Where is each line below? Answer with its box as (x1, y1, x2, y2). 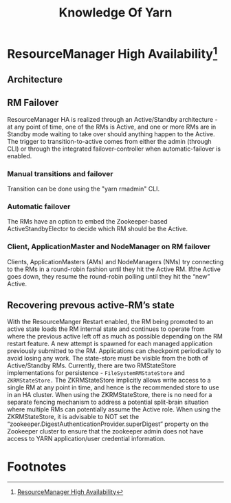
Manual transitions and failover (7, 169, 113, 178)
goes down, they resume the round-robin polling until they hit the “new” (7, 272, 210, 280)
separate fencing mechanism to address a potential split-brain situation (7, 398, 209, 407)
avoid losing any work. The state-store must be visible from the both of (7, 354, 208, 363)
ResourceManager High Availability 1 (7, 43, 218, 62)
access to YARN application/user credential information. (7, 435, 166, 443)
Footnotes (7, 459, 67, 474)
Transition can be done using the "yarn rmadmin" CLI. (7, 184, 160, 193)
